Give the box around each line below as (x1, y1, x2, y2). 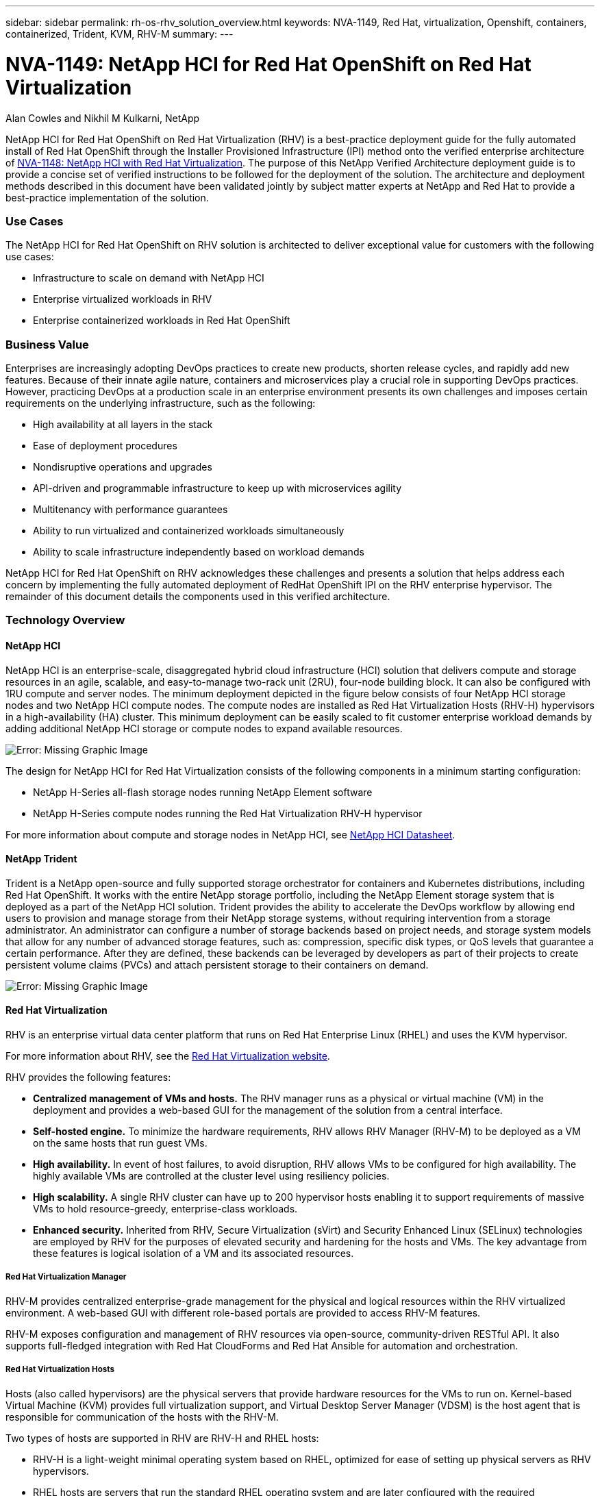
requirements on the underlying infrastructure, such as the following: (5, 397, 316, 409)
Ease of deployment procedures (33, 440, 177, 451)
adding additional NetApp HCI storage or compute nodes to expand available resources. (5, 722, 403, 734)
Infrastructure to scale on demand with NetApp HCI (33, 272, 264, 284)
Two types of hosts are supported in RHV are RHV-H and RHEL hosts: (5, 1432, 319, 1444)
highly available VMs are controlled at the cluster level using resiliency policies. (33, 1170, 390, 1182)
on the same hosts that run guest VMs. (33, 1137, 208, 1149)
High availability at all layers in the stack (33, 419, 213, 430)
